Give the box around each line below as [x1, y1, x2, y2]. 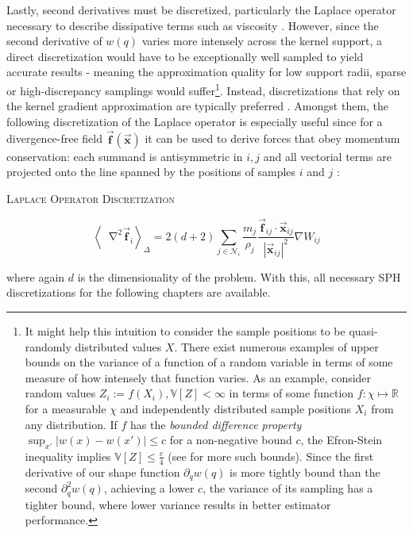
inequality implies [25, 447, 111, 464]
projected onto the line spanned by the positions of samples [6, 163, 296, 180]
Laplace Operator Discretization [6, 190, 175, 206]
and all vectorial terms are [263, 148, 392, 164]
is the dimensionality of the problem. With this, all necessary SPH [77, 268, 401, 285]
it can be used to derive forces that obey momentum [145, 130, 400, 147]
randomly [25, 338, 71, 355]
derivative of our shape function [25, 463, 180, 480]
